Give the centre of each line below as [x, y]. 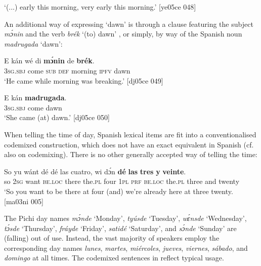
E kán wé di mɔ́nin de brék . [49, 61]
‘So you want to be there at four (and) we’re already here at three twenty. [119, 191]
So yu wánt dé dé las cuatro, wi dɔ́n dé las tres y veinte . [95, 171]
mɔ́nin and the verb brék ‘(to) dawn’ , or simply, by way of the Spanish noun [123, 34]
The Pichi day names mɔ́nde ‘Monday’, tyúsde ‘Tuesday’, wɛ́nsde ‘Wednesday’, [125, 218]
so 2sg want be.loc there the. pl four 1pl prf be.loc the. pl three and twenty [122, 181]
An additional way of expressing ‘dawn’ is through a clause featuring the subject [129, 24]
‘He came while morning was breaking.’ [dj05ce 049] [84, 80]
